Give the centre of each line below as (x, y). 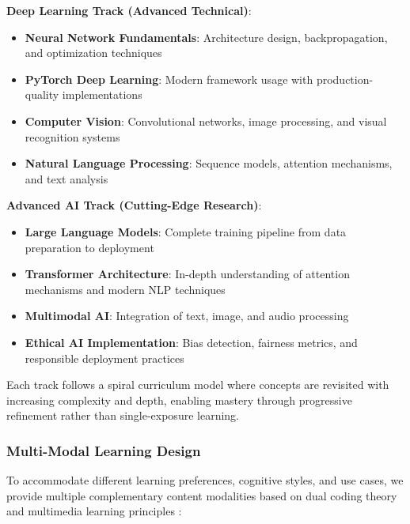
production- (345, 79)
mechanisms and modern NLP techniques (125, 289)
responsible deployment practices (104, 358)
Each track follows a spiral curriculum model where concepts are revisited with (198, 385)
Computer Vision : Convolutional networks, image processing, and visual (206, 121)
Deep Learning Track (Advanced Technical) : (129, 10)
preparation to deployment (89, 247)
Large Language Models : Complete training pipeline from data (186, 231)
